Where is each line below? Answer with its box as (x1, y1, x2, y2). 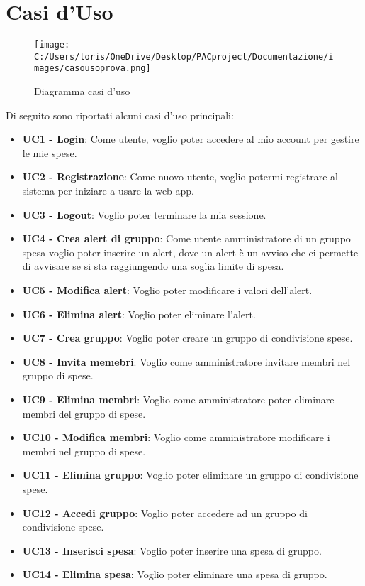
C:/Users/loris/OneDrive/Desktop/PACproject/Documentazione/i (34, 51, 334, 62)
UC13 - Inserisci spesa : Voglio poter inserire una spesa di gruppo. (22, 543, 322, 558)
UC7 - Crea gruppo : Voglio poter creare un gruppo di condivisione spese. (22, 330, 353, 345)
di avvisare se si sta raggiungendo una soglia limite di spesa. (22, 259, 284, 273)
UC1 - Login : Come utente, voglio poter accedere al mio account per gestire (22, 131, 359, 146)
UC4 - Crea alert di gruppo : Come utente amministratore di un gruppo (22, 231, 351, 246)
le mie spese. (22, 145, 77, 160)
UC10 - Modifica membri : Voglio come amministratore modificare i (22, 430, 330, 445)
